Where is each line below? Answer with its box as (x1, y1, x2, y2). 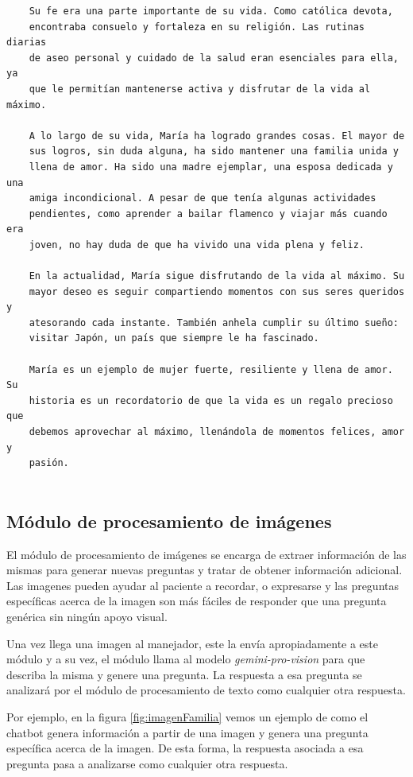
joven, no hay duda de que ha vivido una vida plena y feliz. (29, 239, 365, 251)
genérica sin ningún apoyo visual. (6, 608, 168, 624)
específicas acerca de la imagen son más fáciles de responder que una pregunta (6, 592, 387, 609)
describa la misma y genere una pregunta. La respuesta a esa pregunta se (6, 666, 362, 682)
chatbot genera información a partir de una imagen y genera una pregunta (6, 724, 369, 740)
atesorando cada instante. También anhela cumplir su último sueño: (29, 317, 399, 328)
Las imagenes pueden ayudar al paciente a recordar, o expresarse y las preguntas (6, 577, 399, 593)
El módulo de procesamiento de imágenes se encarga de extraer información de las (6, 546, 407, 562)
